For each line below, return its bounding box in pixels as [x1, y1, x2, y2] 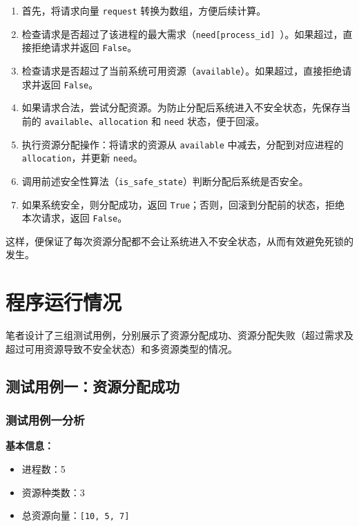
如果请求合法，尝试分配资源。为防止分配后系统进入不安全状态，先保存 [21, 100, 341, 115]
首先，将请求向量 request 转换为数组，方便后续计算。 [21, 3, 266, 17]
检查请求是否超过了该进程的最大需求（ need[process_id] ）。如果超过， [21, 26, 343, 41]
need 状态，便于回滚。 [164, 113, 265, 128]
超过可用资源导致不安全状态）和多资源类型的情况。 [6, 341, 237, 355]
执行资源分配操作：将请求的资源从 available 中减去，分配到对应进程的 [21, 137, 344, 151]
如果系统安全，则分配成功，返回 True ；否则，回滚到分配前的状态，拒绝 [21, 197, 345, 211]
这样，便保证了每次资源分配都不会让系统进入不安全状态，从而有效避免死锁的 [6, 233, 353, 248]
